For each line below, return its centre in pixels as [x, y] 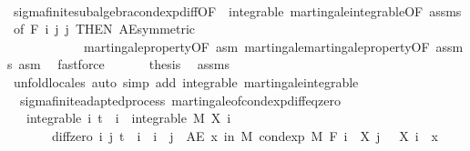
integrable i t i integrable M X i [128, 118]
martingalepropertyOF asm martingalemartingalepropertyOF [256, 46]
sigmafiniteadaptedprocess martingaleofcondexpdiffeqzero [180, 100]
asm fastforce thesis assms [124, 64]
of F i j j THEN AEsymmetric [104, 29]
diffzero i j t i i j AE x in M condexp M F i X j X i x [245, 135]
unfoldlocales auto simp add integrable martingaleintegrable [186, 81]
